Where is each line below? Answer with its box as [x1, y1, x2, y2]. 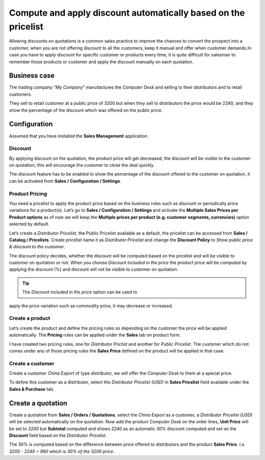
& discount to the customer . [9, 244, 66, 250]
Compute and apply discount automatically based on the [9, 7, 245, 18]
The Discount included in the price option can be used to [22, 289, 137, 295]
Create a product [9, 315, 51, 322]
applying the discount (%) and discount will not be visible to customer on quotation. [9, 266, 179, 272]
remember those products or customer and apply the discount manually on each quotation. [9, 59, 194, 65]
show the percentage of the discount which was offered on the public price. [9, 107, 163, 113]
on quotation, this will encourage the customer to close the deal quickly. [9, 162, 155, 168]
